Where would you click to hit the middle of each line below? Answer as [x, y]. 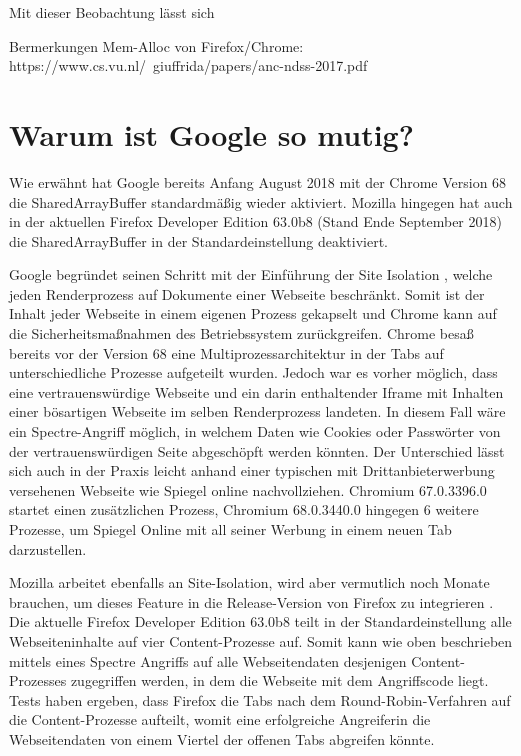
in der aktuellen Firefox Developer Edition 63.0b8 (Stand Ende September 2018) [255, 221]
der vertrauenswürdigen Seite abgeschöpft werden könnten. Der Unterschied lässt [257, 450]
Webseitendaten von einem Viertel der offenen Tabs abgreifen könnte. [222, 738]
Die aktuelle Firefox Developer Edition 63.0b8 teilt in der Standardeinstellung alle [260, 621]
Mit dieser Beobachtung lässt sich [112, 12]
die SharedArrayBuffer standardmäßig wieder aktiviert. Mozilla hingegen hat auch [261, 201]
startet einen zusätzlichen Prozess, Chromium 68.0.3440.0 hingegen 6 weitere [244, 509]
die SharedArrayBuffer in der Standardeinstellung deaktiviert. [199, 240]
